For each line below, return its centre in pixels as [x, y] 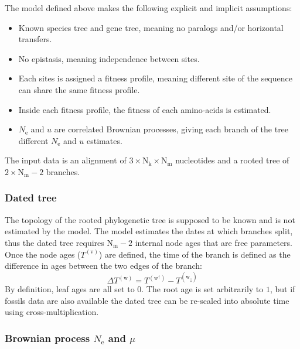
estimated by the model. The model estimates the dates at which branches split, [149, 231]
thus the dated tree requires [54, 242]
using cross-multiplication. [52, 312]
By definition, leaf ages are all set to [70, 289]
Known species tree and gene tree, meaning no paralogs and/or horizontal [151, 27]
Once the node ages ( [43, 254]
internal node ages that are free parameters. [214, 242]
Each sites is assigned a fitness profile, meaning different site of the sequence [155, 78]
